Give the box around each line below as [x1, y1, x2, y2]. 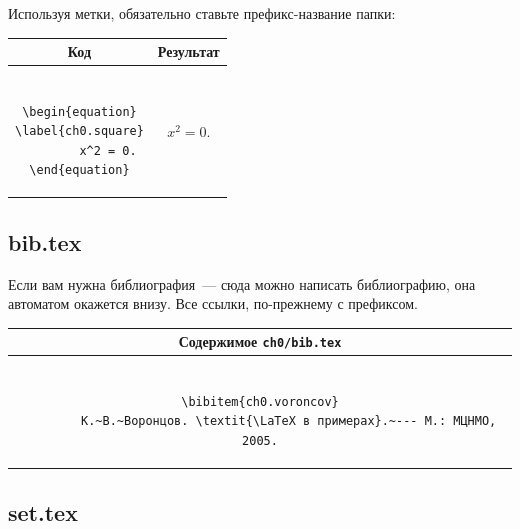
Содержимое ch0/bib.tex [178, 331, 342, 352]
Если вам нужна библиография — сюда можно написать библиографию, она [8, 273, 476, 294]
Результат [157, 41, 220, 62]
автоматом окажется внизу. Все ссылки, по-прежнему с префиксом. [8, 293, 418, 314]
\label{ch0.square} [15, 124, 144, 139]
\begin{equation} [22, 104, 137, 119]
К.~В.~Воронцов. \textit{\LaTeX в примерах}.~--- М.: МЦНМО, [81, 414, 497, 429]
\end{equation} [29, 163, 130, 178]
